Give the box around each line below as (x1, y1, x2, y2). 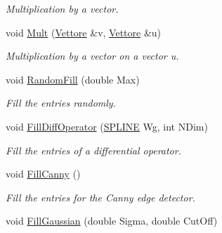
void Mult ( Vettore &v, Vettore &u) (6, 25, 162, 39)
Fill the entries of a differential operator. (6, 142, 181, 157)
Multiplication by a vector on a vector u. (6, 48, 179, 63)
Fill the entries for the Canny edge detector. (6, 189, 195, 204)
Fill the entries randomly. (6, 95, 116, 110)
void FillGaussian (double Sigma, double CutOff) (6, 213, 218, 228)
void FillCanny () (6, 166, 81, 181)
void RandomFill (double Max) (6, 72, 140, 86)
